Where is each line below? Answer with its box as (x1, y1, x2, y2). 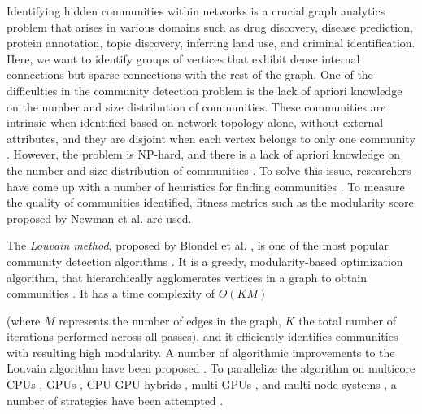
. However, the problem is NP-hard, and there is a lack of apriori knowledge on (7, 146, 400, 163)
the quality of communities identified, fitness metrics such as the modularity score (7, 194, 414, 211)
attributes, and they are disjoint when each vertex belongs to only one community (7, 129, 415, 146)
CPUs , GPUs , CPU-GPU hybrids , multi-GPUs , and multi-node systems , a (7, 376, 397, 393)
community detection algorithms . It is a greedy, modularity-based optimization (7, 252, 403, 269)
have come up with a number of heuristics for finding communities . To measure (7, 177, 405, 194)
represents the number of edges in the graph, (59, 312, 281, 329)
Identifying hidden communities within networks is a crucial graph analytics (7, 2, 385, 19)
